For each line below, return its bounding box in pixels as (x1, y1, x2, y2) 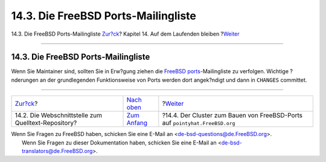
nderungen (11, 76, 39, 83)
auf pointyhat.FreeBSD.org (162, 118, 235, 127)
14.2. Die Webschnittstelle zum (14, 111, 103, 120)
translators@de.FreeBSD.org (22, 147, 93, 155)
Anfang (126, 118, 148, 127)
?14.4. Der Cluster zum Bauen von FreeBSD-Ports (162, 111, 303, 120)
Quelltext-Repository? (14, 118, 77, 127)
